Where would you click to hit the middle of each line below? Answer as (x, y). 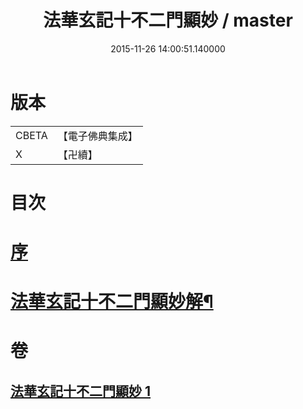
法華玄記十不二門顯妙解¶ (112, 302)
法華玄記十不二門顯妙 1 (81, 391)
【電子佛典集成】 (97, 136)
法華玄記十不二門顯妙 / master (168, 20)
